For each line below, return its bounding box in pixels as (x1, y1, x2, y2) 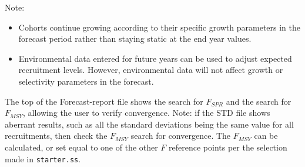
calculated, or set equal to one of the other (5, 141, 158, 153)
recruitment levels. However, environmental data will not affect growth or (18, 64, 283, 76)
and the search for (226, 95, 291, 107)
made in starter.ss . (5, 152, 81, 165)
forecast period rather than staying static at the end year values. (18, 32, 252, 45)
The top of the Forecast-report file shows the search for (5, 95, 203, 107)
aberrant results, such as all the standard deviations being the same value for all (5, 118, 294, 130)
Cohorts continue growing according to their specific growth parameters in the (18, 21, 301, 33)
